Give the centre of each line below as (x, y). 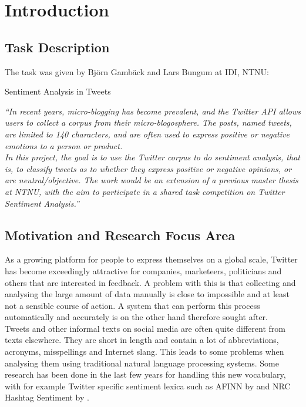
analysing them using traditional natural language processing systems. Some (142, 363)
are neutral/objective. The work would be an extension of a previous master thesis (152, 180)
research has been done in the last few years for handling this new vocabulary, (145, 374)
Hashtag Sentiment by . (47, 397)
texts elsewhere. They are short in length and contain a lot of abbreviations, (142, 340)
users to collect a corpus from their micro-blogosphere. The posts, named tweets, (148, 122)
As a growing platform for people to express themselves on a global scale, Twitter (151, 259)
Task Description (57, 47)
